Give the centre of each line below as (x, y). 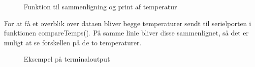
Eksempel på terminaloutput (67, 59)
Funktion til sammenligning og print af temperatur (100, 6)
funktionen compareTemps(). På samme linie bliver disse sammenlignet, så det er (126, 33)
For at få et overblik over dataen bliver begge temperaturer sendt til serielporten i (127, 23)
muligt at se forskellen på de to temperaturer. (73, 42)
